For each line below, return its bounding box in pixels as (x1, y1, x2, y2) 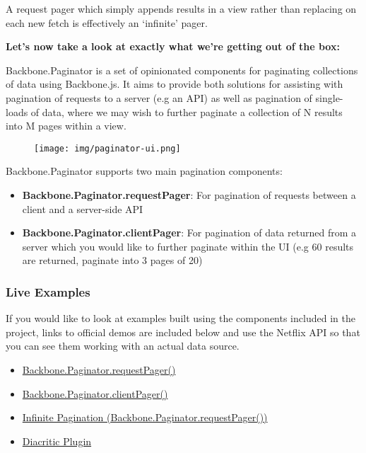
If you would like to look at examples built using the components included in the (6, 311, 355, 326)
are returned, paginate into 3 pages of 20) (22, 253, 203, 268)
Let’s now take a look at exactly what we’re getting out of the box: (6, 39, 340, 54)
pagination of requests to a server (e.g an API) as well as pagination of (6, 90, 312, 105)
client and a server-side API (22, 201, 143, 216)
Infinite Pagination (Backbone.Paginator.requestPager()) (22, 410, 268, 425)
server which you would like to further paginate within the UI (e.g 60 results (22, 239, 354, 253)
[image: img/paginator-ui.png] (34, 143, 181, 154)
